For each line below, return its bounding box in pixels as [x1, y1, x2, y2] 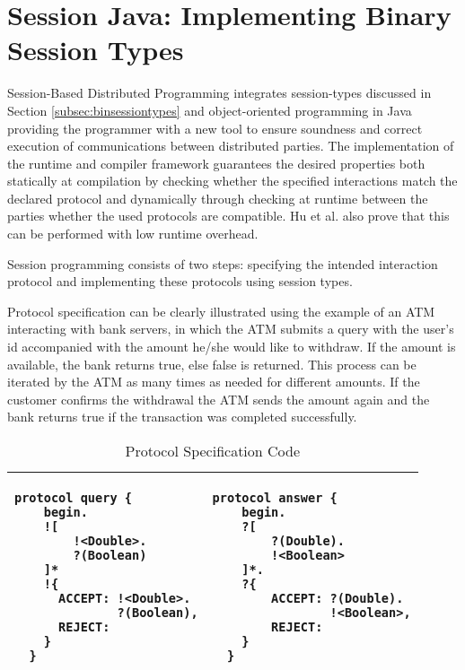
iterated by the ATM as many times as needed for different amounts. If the [7, 372, 420, 391]
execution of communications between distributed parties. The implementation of [7, 136, 454, 155]
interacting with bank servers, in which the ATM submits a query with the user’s [7, 319, 454, 338]
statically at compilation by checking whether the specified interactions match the [7, 171, 458, 190]
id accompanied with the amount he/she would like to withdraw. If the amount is [7, 337, 456, 356]
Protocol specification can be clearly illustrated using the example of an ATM [7, 301, 435, 320]
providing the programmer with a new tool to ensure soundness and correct [7, 118, 423, 137]
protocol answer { [212, 491, 338, 505]
